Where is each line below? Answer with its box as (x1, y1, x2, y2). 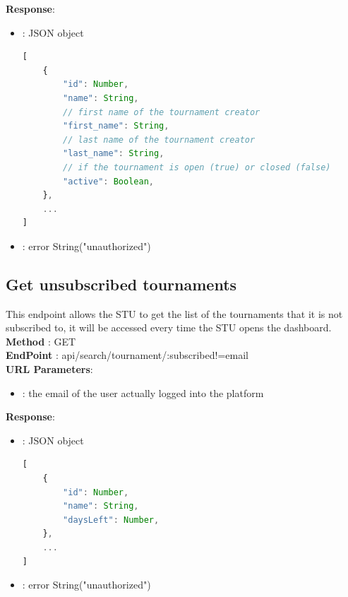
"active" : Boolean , (63, 176, 154, 187)
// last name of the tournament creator (63, 134, 256, 145)
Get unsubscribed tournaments (6, 273, 237, 295)
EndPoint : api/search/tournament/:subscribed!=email (6, 348, 248, 362)
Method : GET (6, 333, 76, 348)
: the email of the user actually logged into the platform (22, 385, 264, 400)
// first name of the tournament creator (63, 107, 260, 117)
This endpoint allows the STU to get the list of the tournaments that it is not (6, 306, 343, 321)
